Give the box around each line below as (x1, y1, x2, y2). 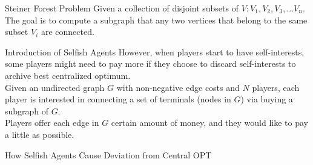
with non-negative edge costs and (116, 81, 240, 93)
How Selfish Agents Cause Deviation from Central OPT (5, 148, 212, 161)
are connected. (41, 25, 94, 38)
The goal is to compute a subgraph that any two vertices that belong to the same (5, 13, 308, 26)
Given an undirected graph (5, 81, 105, 93)
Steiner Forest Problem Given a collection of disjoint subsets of (5, 2, 239, 14)
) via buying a (240, 93, 293, 105)
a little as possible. (5, 128, 74, 140)
